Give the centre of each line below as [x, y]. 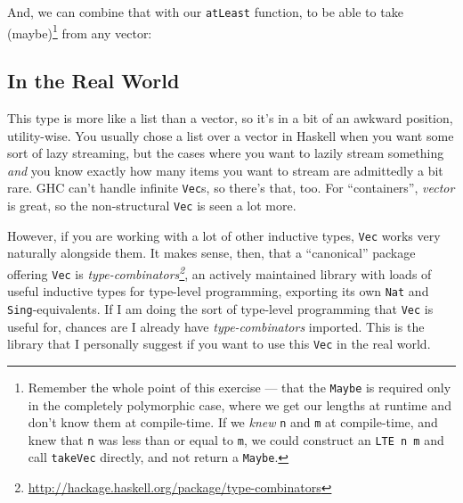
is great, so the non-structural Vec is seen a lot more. [152, 206]
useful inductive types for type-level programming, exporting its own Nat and [218, 291]
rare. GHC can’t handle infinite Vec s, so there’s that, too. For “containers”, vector [231, 188]
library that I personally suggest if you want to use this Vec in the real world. [219, 344]
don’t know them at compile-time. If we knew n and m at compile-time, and [233, 422]
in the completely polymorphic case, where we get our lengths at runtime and [240, 404]
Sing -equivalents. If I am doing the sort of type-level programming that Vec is [220, 309]
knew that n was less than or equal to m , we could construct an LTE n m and [236, 439]
